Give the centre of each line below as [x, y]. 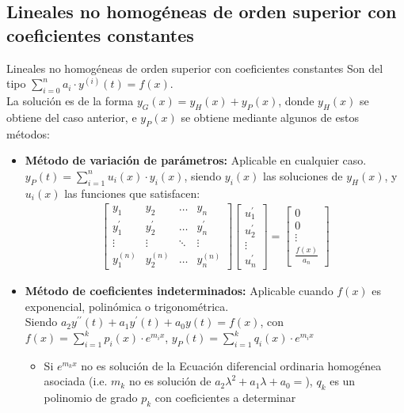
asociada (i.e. [76, 381]
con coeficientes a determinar [225, 398]
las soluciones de [303, 175]
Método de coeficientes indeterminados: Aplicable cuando [179, 291]
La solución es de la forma [70, 100]
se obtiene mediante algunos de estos [270, 117]
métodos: [28, 133]
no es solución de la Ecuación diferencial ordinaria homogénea [231, 365]
